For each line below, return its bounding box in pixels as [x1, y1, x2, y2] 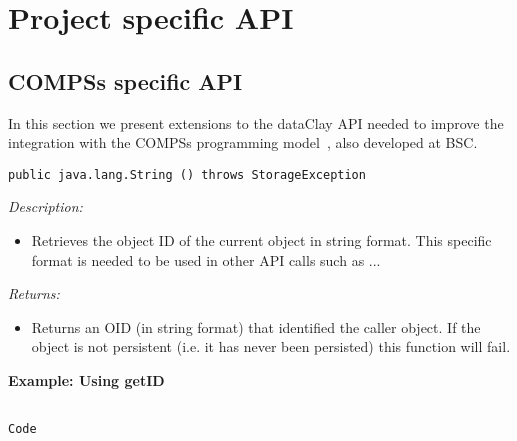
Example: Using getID [8, 369, 165, 390]
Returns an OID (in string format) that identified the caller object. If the [31, 316, 481, 337]
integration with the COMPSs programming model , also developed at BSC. [8, 132, 478, 153]
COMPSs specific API [8, 65, 243, 96]
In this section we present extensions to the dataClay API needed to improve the [8, 112, 504, 133]
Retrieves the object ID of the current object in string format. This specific [31, 230, 492, 251]
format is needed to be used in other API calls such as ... [31, 249, 381, 270]
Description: [8, 196, 83, 217]
